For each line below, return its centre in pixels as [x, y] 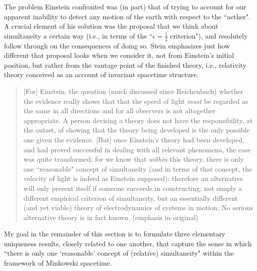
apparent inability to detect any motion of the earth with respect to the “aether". [127, 16]
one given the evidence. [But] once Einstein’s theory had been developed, [134, 139]
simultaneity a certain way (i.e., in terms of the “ [78, 35]
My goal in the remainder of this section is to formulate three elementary [115, 234]
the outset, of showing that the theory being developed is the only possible [137, 130]
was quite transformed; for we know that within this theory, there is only [134, 159]
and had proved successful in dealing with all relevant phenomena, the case [137, 149]
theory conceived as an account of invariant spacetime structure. [101, 74]
